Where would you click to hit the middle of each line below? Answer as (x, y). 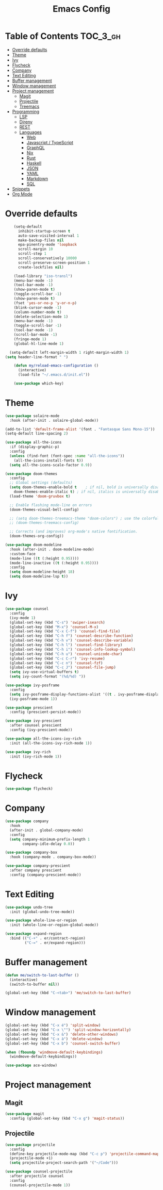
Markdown (37, 179)
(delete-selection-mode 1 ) (41, 316)
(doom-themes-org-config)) (37, 536)
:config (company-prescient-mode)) (45, 875)
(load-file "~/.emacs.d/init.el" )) (54, 375)
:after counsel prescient (36, 726)
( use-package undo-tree (29, 907)
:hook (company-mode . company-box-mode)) (53, 857)
